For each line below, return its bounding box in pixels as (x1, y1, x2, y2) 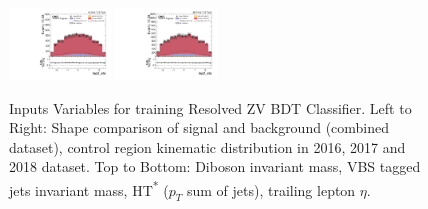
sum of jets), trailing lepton (186, 179, 356, 200)
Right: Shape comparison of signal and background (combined (9, 117, 390, 138)
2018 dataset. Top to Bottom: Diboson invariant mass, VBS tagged (9, 156, 421, 177)
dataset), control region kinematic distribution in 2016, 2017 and (9, 136, 406, 157)
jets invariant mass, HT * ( (9, 176, 169, 200)
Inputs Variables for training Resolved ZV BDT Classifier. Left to (9, 97, 412, 118)
